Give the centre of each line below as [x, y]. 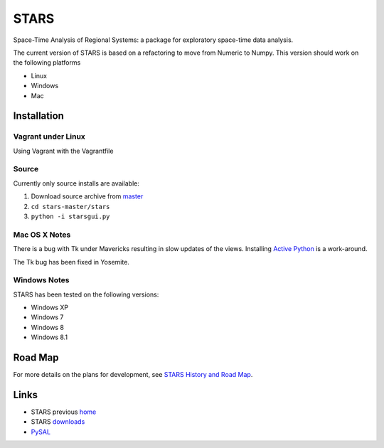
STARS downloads [58, 422]
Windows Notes [41, 280]
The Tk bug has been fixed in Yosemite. [71, 262]
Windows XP [50, 308]
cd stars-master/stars [70, 207]
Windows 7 [47, 317]
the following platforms [47, 63]
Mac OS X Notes [42, 235]
